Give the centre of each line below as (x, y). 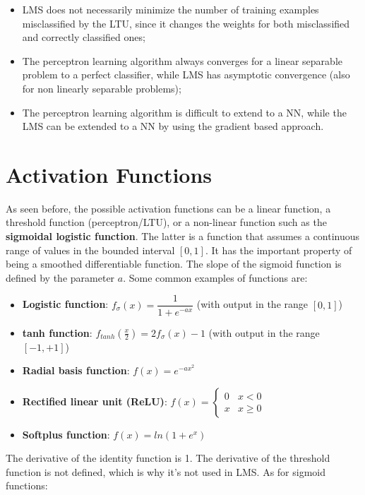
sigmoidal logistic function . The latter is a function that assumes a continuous (183, 236)
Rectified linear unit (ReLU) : (95, 401)
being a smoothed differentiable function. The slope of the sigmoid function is (174, 264)
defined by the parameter (60, 277)
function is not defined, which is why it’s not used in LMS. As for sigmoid (166, 471)
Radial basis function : (76, 370)
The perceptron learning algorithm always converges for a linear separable (182, 60)
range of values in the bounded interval (90, 250)
